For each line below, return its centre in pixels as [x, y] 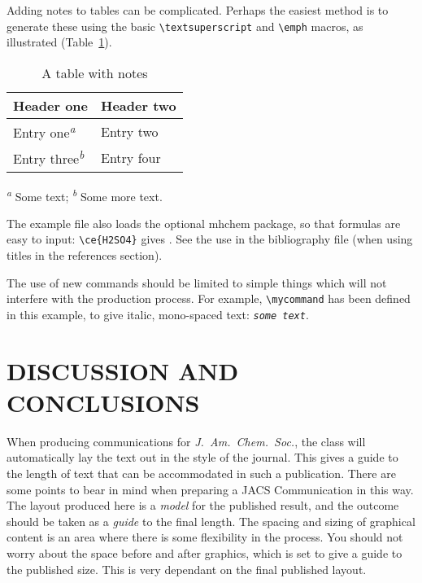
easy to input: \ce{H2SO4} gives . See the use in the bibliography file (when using [210, 239]
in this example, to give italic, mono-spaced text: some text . [158, 314]
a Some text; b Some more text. [85, 195]
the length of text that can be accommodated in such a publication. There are [201, 473]
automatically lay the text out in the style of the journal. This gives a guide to [202, 457]
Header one [51, 105]
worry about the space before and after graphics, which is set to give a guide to [204, 552]
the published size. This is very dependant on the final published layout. [187, 569]
